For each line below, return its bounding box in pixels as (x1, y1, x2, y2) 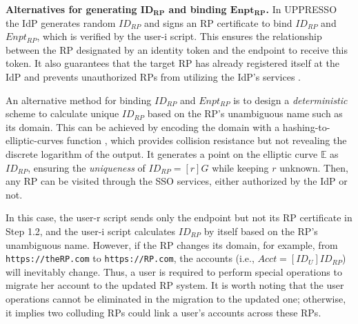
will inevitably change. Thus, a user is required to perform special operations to (6, 264, 342, 279)
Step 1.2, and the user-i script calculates (6, 223, 176, 238)
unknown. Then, (279, 160, 348, 174)
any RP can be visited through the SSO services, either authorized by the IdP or (6, 174, 348, 188)
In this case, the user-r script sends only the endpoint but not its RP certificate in (6, 210, 352, 225)
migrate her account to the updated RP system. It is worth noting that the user (6, 278, 344, 292)
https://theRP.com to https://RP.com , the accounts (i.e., (6, 251, 255, 265)
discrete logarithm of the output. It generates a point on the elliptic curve (6, 146, 318, 161)
